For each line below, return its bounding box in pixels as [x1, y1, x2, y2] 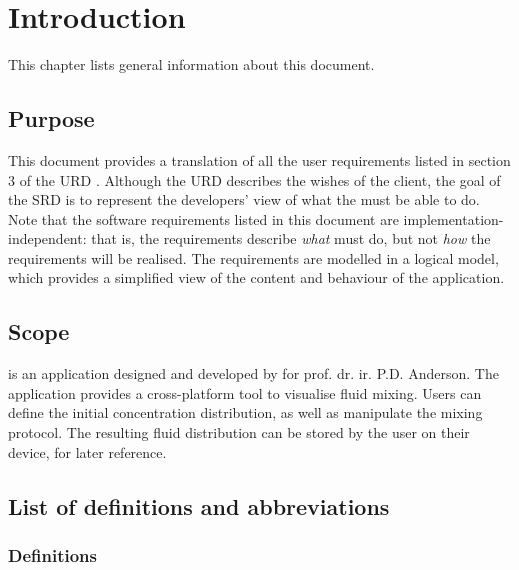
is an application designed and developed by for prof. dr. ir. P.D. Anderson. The [8, 363, 499, 384]
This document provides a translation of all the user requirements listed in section [8, 149, 511, 170]
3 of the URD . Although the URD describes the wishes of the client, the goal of [8, 169, 501, 190]
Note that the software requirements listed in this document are [8, 208, 399, 229]
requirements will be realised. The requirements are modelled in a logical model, [8, 247, 499, 268]
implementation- [403, 208, 504, 229]
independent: [8, 228, 87, 249]
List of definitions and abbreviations [8, 490, 390, 521]
